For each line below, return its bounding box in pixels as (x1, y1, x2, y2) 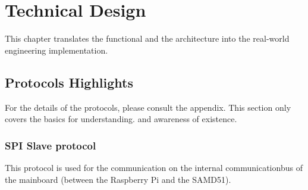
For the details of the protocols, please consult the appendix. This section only (5, 101, 291, 113)
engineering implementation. (5, 43, 108, 56)
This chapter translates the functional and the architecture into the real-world (5, 32, 290, 45)
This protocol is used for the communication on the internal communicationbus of (5, 161, 303, 173)
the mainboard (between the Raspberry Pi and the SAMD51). (5, 173, 231, 185)
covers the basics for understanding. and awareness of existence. (5, 113, 237, 125)
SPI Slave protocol (5, 138, 96, 152)
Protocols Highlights (5, 73, 133, 91)
